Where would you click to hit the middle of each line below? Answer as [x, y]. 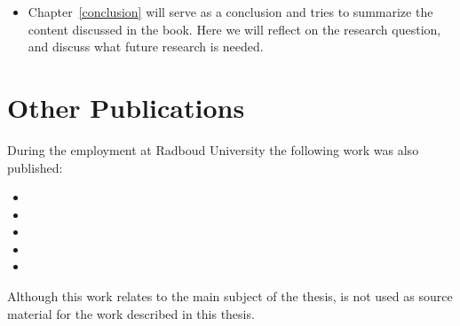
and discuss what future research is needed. [146, 47]
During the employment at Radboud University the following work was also [213, 149]
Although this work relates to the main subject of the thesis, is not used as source [230, 296]
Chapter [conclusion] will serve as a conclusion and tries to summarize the [230, 12]
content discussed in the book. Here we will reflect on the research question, [234, 29]
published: [35, 167]
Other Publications [126, 107]
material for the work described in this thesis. [131, 313]
